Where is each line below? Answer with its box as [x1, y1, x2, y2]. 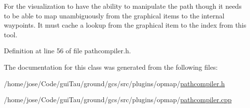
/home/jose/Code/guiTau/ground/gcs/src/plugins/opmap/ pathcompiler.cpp [4, 94, 232, 105]
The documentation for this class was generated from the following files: [4, 62, 218, 72]
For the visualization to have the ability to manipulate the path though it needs [4, 1, 242, 11]
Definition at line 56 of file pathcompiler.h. [4, 46, 131, 56]
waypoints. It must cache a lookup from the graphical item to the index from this [4, 20, 247, 30]
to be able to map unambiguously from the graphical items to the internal [4, 10, 225, 20]
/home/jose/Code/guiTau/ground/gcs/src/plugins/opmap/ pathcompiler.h [4, 78, 225, 88]
